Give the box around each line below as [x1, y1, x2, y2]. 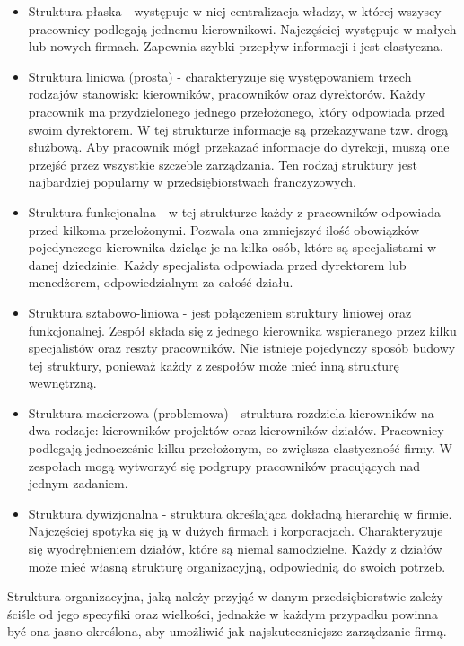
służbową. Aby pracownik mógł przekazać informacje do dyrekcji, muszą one [28, 137, 450, 156]
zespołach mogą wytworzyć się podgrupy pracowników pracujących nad [28, 456, 421, 475]
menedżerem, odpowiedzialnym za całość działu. [28, 273, 293, 292]
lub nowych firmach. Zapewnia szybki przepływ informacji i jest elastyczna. [28, 37, 443, 56]
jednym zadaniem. [28, 474, 128, 493]
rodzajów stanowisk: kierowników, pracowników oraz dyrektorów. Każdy [28, 84, 425, 103]
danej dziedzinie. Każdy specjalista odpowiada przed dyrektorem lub [28, 255, 407, 274]
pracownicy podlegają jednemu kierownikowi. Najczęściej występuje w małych [28, 19, 457, 38]
